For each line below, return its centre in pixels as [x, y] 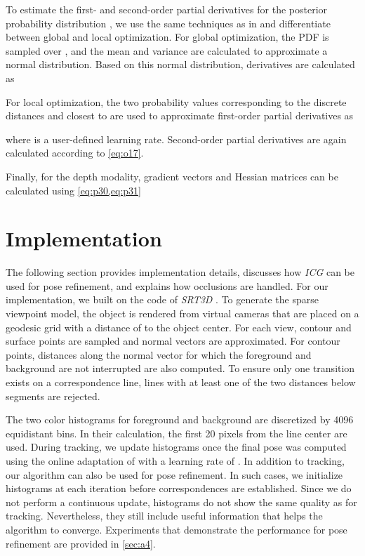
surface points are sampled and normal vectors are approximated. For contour [173, 341]
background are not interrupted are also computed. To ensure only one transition [180, 368]
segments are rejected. [53, 396]
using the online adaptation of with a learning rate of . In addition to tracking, [175, 460]
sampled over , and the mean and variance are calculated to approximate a [167, 50]
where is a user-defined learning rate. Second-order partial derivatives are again [176, 139]
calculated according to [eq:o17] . [75, 153]
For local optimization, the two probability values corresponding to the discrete [176, 101]
